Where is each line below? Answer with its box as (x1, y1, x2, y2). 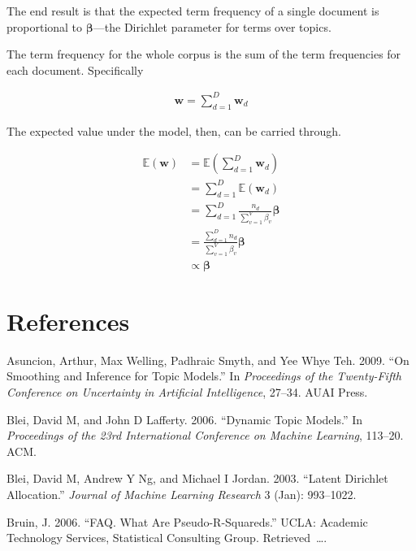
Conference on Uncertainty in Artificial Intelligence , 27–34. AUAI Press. (6, 384, 368, 401)
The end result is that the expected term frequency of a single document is (6, 2, 379, 19)
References (6, 304, 130, 337)
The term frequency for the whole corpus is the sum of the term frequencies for (6, 46, 401, 63)
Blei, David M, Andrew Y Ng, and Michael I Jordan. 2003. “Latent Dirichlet (6, 470, 388, 487)
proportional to (6, 18, 83, 35)
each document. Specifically (6, 61, 144, 78)
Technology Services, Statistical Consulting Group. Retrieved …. (6, 529, 327, 546)
